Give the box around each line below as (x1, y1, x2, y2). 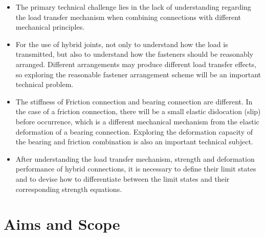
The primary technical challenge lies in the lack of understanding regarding (15, 2, 251, 12)
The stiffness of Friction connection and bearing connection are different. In (15, 96, 253, 106)
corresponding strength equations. (15, 183, 122, 194)
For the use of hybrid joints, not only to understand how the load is (15, 38, 228, 49)
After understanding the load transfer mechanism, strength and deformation (15, 153, 255, 164)
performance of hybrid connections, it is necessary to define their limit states (15, 163, 256, 174)
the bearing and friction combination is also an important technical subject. (15, 136, 253, 147)
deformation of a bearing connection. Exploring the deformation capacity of (15, 126, 253, 137)
